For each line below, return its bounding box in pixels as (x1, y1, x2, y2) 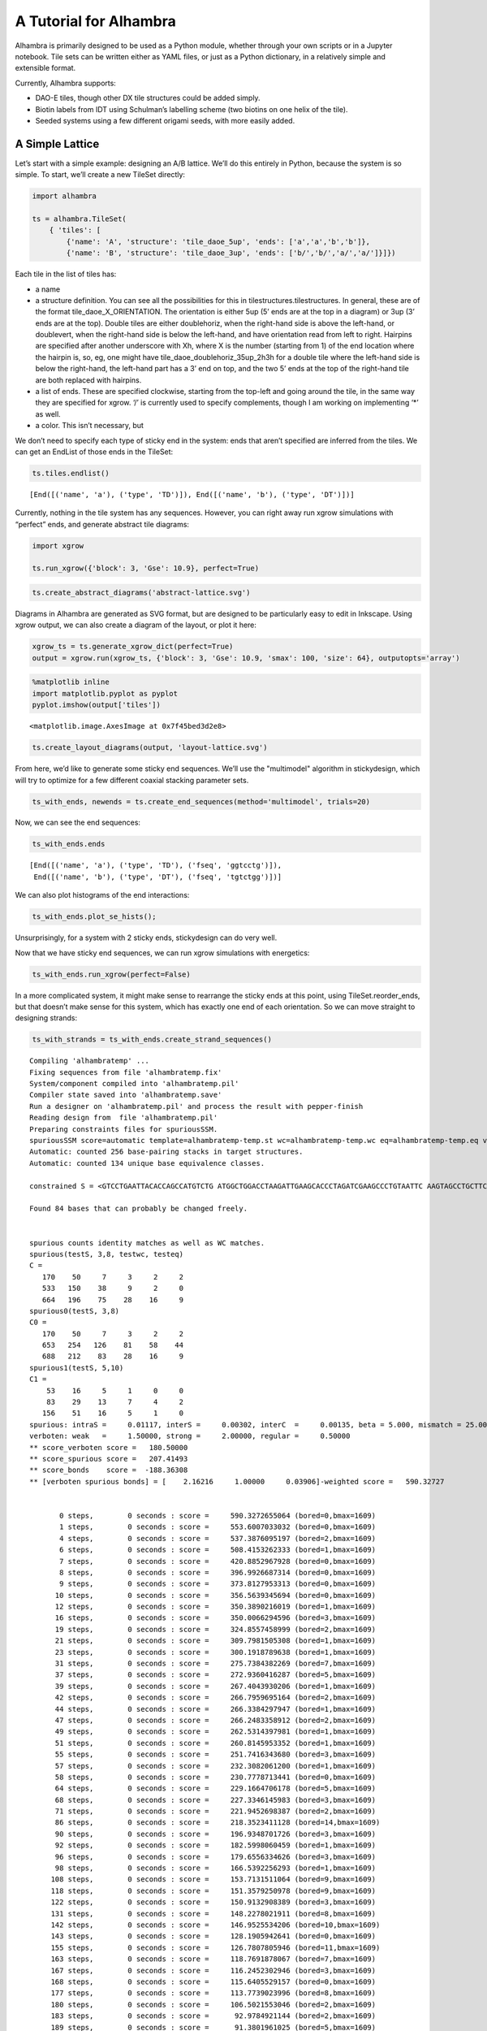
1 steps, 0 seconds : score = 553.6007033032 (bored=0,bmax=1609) (59, 1522, 377, 1531)
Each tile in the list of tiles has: (15, 269, 117, 279)
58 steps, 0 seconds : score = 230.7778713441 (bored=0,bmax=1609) (54, 1772, 377, 1782)
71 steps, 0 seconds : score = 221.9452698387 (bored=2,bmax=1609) (54, 1807, 377, 1816)
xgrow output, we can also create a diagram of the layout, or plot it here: (15, 620, 257, 630)
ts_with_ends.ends (32, 839, 106, 849)
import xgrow (32, 541, 84, 550)
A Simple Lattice (15, 136, 100, 150)
